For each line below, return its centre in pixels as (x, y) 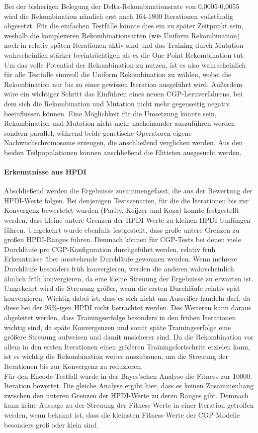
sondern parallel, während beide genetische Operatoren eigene (98, 132)
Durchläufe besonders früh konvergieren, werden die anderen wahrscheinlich (119, 269)
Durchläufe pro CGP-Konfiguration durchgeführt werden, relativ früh (110, 249)
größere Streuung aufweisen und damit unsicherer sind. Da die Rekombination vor (129, 337)
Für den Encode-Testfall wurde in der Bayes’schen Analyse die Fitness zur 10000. (128, 376)
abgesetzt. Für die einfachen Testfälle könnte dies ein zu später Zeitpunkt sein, (124, 26)
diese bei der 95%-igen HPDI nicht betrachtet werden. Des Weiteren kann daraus (128, 307)
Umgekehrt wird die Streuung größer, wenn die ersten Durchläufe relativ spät (122, 288)
